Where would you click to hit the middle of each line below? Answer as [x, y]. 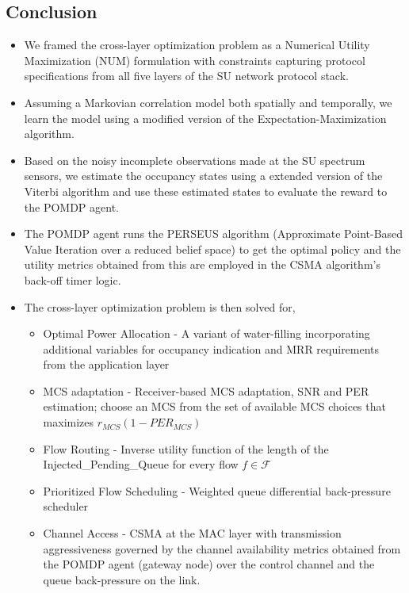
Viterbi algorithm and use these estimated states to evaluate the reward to [206, 191]
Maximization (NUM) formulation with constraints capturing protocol [195, 60]
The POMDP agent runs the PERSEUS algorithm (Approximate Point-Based [214, 233]
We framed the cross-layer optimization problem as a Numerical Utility [197, 45]
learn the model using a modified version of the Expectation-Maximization [205, 118]
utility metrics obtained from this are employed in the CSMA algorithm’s [202, 264]
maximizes [69, 422]
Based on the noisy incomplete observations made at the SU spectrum [195, 160]
